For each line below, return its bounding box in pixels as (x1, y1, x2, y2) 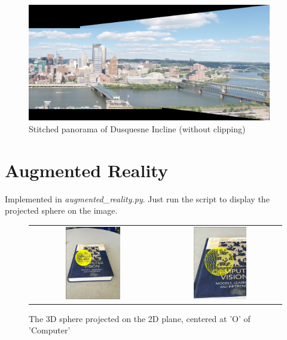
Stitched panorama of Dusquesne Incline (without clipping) (29, 122, 246, 135)
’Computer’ (29, 324, 71, 336)
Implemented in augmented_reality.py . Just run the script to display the (5, 192, 270, 205)
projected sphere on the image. (5, 204, 118, 217)
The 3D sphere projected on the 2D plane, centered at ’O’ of (29, 312, 251, 324)
